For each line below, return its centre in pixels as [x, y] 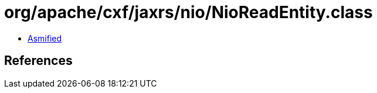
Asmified [45, 38]
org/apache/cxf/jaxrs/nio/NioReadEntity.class [188, 12]
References [38, 61]
